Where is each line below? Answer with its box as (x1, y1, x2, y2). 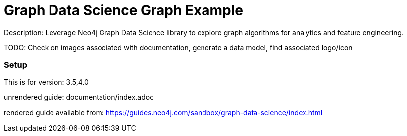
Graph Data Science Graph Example (4, 1, 243, 19)
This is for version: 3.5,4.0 (4, 78, 89, 87)
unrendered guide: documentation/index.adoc (4, 93, 154, 102)
